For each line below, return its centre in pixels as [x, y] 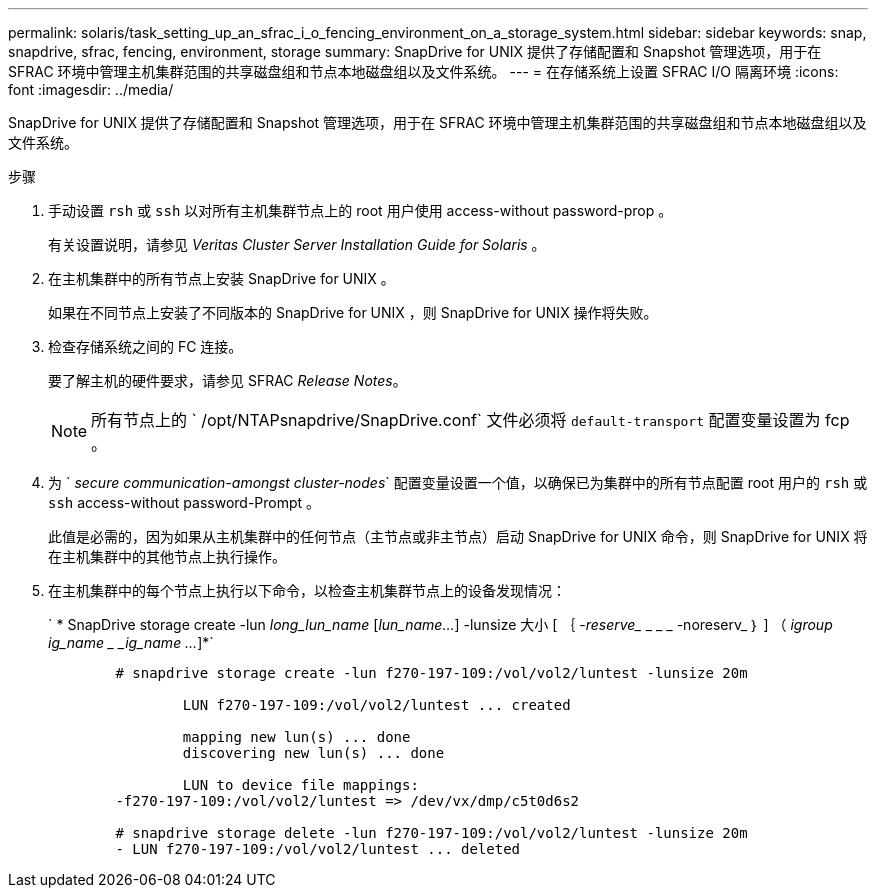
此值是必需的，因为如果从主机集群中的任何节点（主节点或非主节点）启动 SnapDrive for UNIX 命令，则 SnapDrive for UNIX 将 [458, 536]
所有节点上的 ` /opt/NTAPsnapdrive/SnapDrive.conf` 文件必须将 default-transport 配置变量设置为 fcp [470, 420]
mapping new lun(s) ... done [296, 737]
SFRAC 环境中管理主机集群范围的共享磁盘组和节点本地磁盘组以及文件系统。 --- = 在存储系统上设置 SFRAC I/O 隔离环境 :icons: [423, 71]
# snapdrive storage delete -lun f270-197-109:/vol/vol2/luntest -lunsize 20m [431, 833]
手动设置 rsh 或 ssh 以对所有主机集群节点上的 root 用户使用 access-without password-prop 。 [360, 210]
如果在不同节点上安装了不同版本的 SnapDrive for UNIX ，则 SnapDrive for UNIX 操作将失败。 [353, 312]
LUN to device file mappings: [300, 785]
